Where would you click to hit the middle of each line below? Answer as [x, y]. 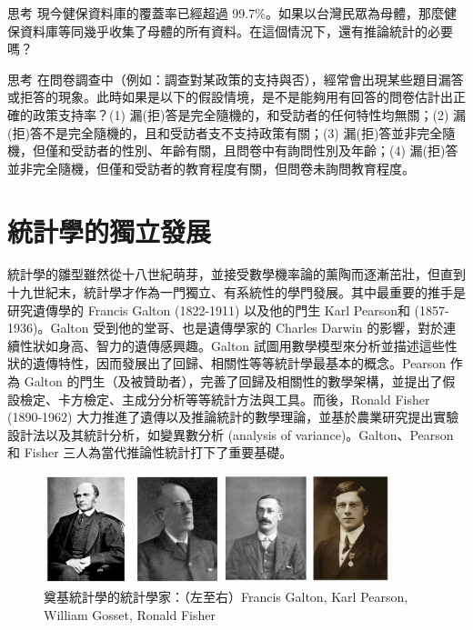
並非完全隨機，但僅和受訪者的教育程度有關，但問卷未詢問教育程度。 [211, 168]
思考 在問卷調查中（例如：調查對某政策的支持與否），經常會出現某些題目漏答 [236, 79]
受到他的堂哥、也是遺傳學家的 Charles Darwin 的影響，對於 [268, 328]
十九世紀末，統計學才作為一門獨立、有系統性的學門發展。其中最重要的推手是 [236, 292]
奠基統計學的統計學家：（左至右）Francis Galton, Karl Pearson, [226, 596]
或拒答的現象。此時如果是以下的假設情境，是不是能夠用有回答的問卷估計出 [230, 97]
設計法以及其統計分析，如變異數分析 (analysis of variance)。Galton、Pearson [231, 434]
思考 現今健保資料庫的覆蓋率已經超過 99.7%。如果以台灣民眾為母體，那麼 [226, 13]
